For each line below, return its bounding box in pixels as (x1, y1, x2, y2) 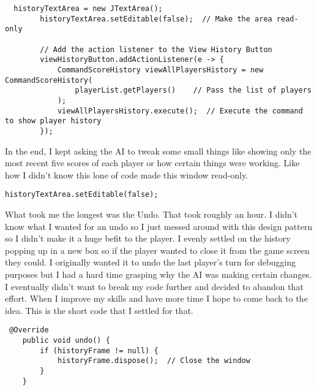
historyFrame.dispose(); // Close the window (57, 356, 250, 365)
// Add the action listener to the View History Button (40, 45, 272, 54)
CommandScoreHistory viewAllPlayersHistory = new (57, 65, 264, 74)
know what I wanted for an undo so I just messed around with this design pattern (5, 220, 313, 232)
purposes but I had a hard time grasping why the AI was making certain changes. (5, 267, 312, 280)
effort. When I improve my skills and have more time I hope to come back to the (5, 292, 308, 305)
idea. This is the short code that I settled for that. (5, 304, 193, 316)
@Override (9, 326, 49, 335)
